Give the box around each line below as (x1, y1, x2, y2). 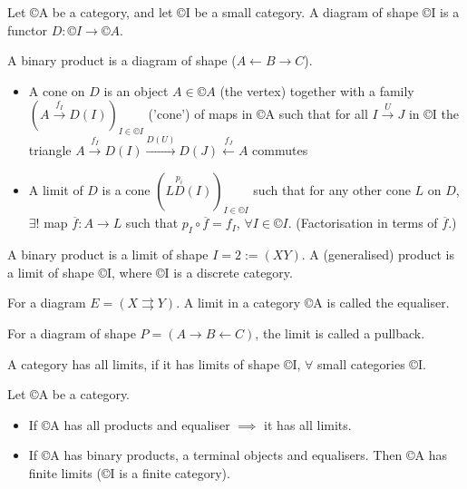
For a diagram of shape (7, 323, 136, 342)
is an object (103, 81, 169, 100)
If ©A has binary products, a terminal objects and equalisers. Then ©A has (28, 445, 447, 465)
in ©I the (408, 104, 459, 123)
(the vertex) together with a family (219, 81, 414, 100)
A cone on (28, 81, 85, 100)
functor (7, 20, 48, 39)
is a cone (102, 180, 151, 199)
